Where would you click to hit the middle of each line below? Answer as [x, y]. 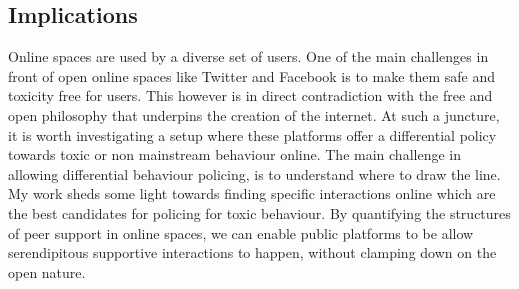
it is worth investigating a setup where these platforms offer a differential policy [252, 134]
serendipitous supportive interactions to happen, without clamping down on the [252, 252]
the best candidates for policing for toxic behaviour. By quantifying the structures [259, 212]
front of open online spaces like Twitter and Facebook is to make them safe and [252, 75]
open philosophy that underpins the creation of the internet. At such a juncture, [254, 114]
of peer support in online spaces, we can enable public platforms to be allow [241, 232]
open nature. [47, 271]
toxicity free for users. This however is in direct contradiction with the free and [250, 95]
